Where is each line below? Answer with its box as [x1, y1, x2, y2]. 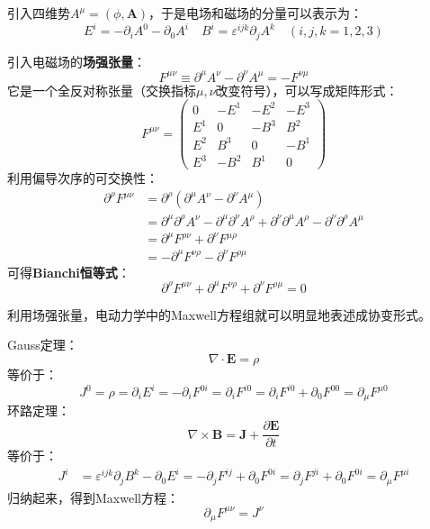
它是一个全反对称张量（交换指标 [7, 80, 196, 99]
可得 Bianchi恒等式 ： [7, 262, 130, 281]
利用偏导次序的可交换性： [7, 169, 158, 187]
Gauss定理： [7, 335, 78, 354]
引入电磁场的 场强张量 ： [7, 51, 146, 70]
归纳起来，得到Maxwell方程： [7, 488, 179, 506]
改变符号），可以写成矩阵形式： [215, 80, 399, 99]
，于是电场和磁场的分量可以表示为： [148, 4, 363, 22]
